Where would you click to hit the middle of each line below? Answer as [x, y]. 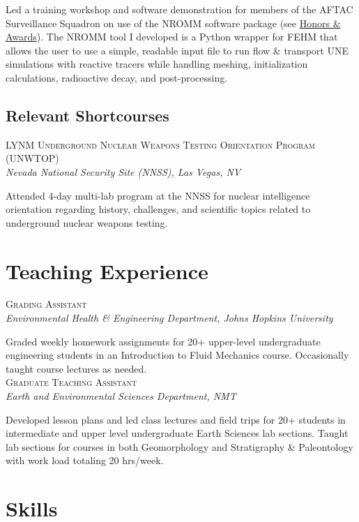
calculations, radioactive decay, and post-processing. [117, 77]
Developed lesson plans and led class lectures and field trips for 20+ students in [176, 419]
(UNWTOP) [32, 158]
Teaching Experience [107, 270]
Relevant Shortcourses [87, 115]
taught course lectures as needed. [76, 368]
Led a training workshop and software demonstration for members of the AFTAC [179, 9]
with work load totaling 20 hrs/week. [85, 460]
